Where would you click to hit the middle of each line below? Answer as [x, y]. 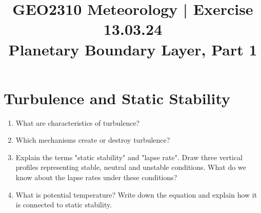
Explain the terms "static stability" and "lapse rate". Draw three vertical [129, 157]
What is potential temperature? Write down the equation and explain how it [136, 194]
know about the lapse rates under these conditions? [96, 177]
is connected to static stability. [64, 205]
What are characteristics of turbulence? [78, 122]
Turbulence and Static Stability [117, 98]
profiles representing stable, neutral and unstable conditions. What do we [131, 167]
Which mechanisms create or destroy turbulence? [93, 140]
